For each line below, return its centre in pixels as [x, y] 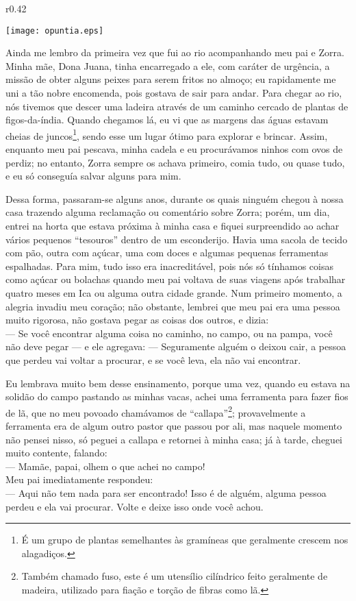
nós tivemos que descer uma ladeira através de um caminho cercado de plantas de [177, 106]
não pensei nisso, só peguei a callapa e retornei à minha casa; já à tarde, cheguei [174, 439]
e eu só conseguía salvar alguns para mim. [93, 176]
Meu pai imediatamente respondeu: [79, 479]
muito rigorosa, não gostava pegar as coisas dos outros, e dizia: [137, 320]
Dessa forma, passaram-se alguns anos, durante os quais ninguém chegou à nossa [175, 198]
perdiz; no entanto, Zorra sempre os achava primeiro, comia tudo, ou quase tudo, [175, 162]
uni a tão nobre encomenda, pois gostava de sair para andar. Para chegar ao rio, [174, 93]
